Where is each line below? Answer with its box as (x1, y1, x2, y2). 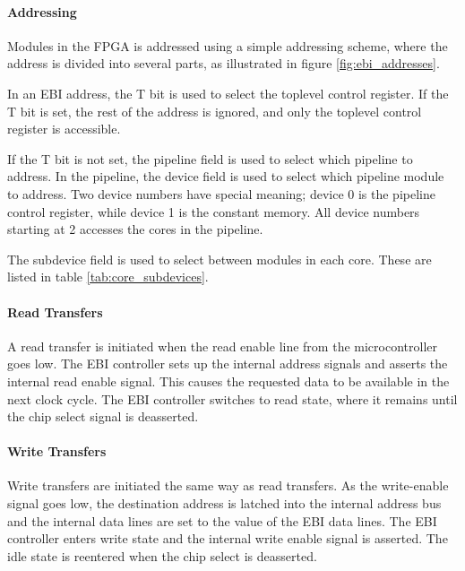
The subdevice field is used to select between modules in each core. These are (7, 249, 432, 268)
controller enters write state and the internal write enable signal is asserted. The (7, 529, 448, 548)
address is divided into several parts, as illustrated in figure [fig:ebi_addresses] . (7, 54, 440, 73)
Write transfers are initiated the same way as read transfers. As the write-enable (7, 476, 449, 495)
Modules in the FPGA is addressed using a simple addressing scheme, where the (7, 36, 448, 55)
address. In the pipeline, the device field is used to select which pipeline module (7, 167, 444, 186)
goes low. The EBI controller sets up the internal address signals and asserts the (7, 354, 448, 373)
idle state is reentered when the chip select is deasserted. (7, 546, 317, 565)
